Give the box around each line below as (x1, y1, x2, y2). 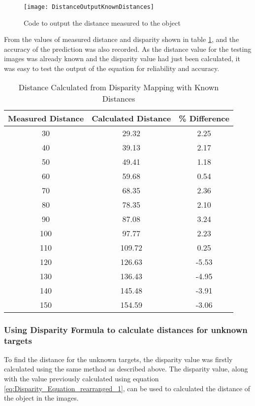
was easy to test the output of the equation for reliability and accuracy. (4, 63, 220, 74)
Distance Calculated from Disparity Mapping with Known (18, 81, 219, 93)
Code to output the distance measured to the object (24, 17, 181, 28)
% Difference (179, 112, 229, 124)
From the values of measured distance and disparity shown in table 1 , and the (4, 34, 239, 44)
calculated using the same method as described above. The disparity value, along (4, 364, 248, 374)
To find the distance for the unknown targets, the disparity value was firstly (4, 354, 233, 364)
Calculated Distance (92, 112, 171, 124)
